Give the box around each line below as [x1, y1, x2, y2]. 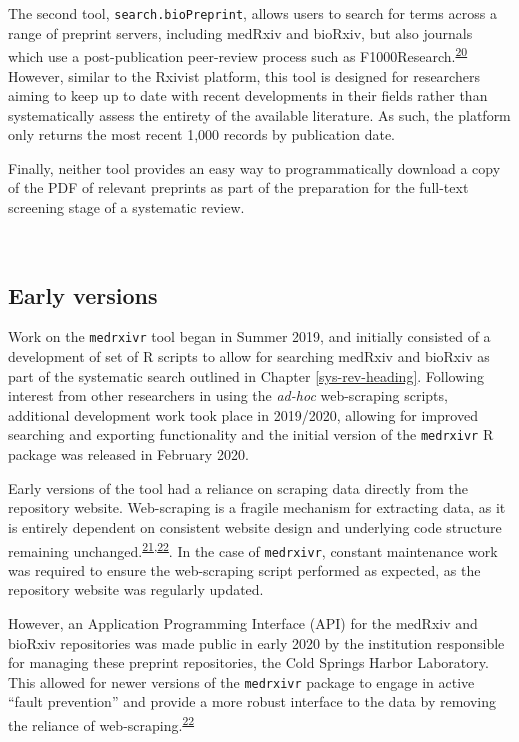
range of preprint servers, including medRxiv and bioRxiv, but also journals [8, 22, 473, 43]
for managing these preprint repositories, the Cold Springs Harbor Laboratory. [8, 652, 489, 673]
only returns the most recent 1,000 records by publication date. [8, 124, 395, 145]
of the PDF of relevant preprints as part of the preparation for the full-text [8, 177, 469, 198]
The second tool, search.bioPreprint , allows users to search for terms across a [8, 3, 497, 23]
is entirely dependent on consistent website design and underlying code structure [8, 516, 502, 537]
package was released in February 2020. [8, 444, 249, 465]
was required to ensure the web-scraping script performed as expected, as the [8, 559, 481, 580]
